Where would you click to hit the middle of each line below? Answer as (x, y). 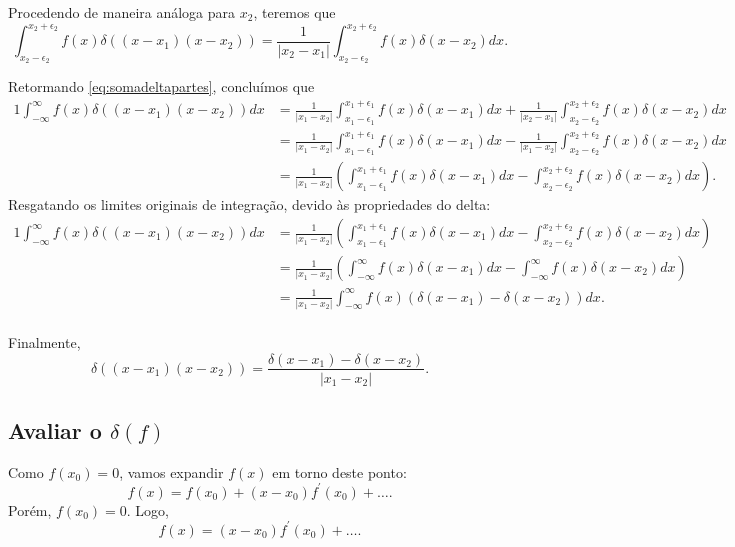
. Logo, (147, 509)
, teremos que (294, 12)
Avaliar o (55, 429)
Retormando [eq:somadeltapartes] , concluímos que (161, 86)
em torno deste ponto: (339, 471)
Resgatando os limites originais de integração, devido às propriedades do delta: (249, 204)
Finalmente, (44, 341)
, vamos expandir (171, 471)
